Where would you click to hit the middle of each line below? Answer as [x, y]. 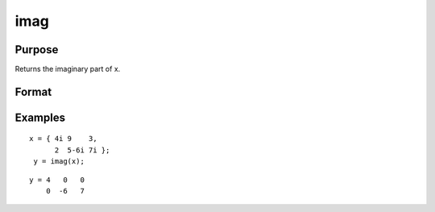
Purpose [37, 50]
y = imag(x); [59, 162]
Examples [40, 117]
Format [33, 91]
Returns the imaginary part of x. [68, 69]
